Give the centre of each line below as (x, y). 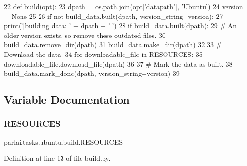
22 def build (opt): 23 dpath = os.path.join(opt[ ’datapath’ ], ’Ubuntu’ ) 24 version (123, 6)
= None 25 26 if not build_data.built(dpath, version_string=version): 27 (113, 16)
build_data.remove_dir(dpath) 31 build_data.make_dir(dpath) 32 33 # (113, 45)
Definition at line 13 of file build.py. (57, 158)
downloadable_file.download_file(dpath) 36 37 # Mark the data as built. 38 (118, 64)
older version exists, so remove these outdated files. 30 (85, 35)
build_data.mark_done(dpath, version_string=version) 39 (92, 73)
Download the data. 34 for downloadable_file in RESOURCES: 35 (103, 54)
